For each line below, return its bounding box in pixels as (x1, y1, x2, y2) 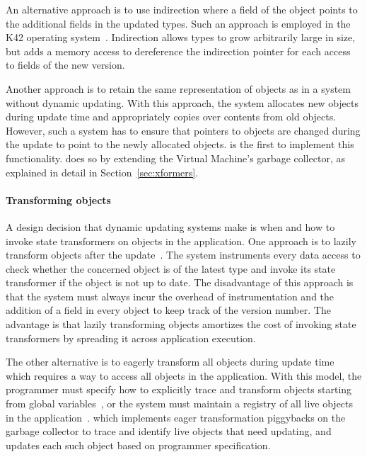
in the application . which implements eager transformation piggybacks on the (6, 410, 346, 424)
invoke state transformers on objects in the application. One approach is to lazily (6, 233, 356, 248)
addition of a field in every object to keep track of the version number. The (6, 303, 331, 317)
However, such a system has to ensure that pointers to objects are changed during (6, 123, 361, 137)
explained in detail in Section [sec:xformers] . (6, 164, 199, 179)
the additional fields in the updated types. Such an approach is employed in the (6, 16, 351, 30)
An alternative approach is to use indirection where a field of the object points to (6, 2, 358, 16)
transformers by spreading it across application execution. (6, 330, 256, 345)
